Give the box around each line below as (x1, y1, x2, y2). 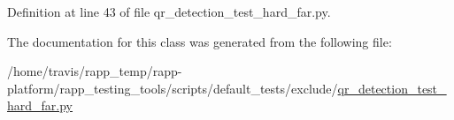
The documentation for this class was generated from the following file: (7, 32, 392, 50)
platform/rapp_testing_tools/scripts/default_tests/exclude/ (7, 79, 338, 97)
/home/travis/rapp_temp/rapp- (7, 62, 182, 80)
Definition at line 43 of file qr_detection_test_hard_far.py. (7, 3, 331, 20)
